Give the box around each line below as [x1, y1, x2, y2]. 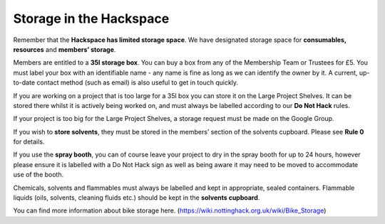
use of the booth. [13, 171, 64, 179]
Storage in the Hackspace [13, 11, 170, 26]
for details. [13, 137, 45, 146]
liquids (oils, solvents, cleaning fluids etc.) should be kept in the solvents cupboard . [13, 193, 260, 202]
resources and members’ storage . [13, 45, 116, 53]
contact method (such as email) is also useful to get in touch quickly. [36, 78, 239, 87]
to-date [13, 78, 36, 87]
